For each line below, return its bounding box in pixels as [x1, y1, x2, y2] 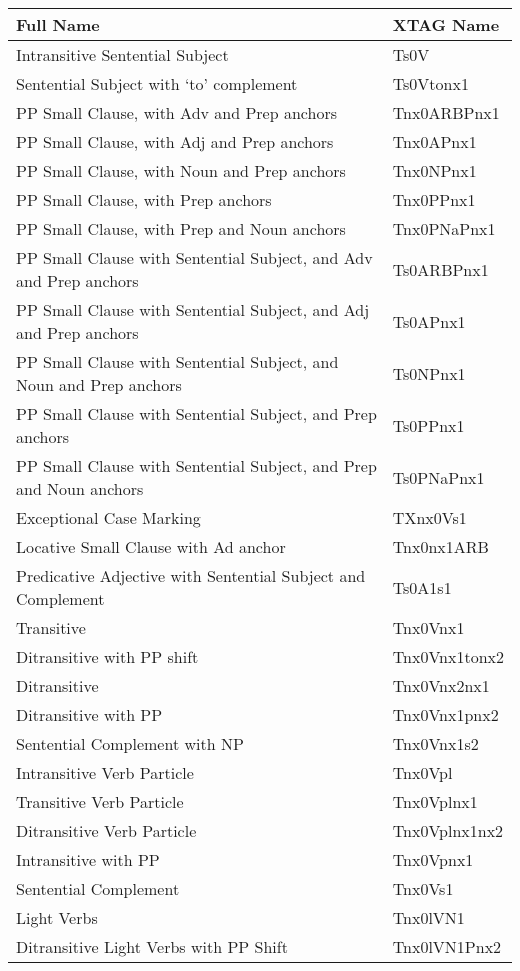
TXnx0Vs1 [392, 506, 467, 529]
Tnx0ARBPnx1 [392, 101, 500, 124]
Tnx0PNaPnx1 [392, 217, 496, 240]
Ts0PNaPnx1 [392, 465, 485, 489]
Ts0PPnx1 [392, 413, 465, 437]
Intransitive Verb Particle [16, 761, 194, 784]
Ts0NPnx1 [392, 361, 466, 385]
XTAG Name [392, 13, 500, 36]
